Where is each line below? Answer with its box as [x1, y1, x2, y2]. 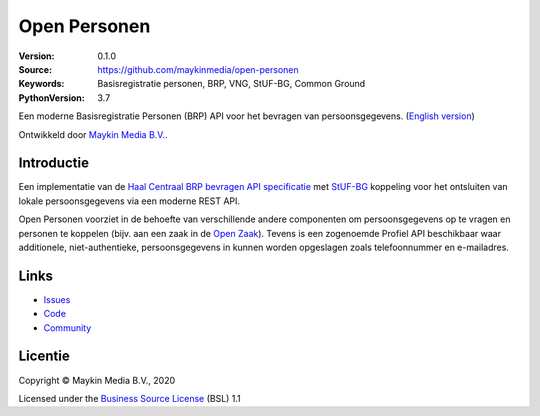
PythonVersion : [18, 91, 85, 104]
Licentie [18, 348, 70, 365]
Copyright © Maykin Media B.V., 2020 [18, 374, 176, 386]
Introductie [18, 155, 90, 172]
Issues [43, 293, 71, 305]
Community [43, 321, 92, 334]
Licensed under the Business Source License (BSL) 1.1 [18, 392, 242, 404]
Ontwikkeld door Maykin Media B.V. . [18, 128, 168, 140]
